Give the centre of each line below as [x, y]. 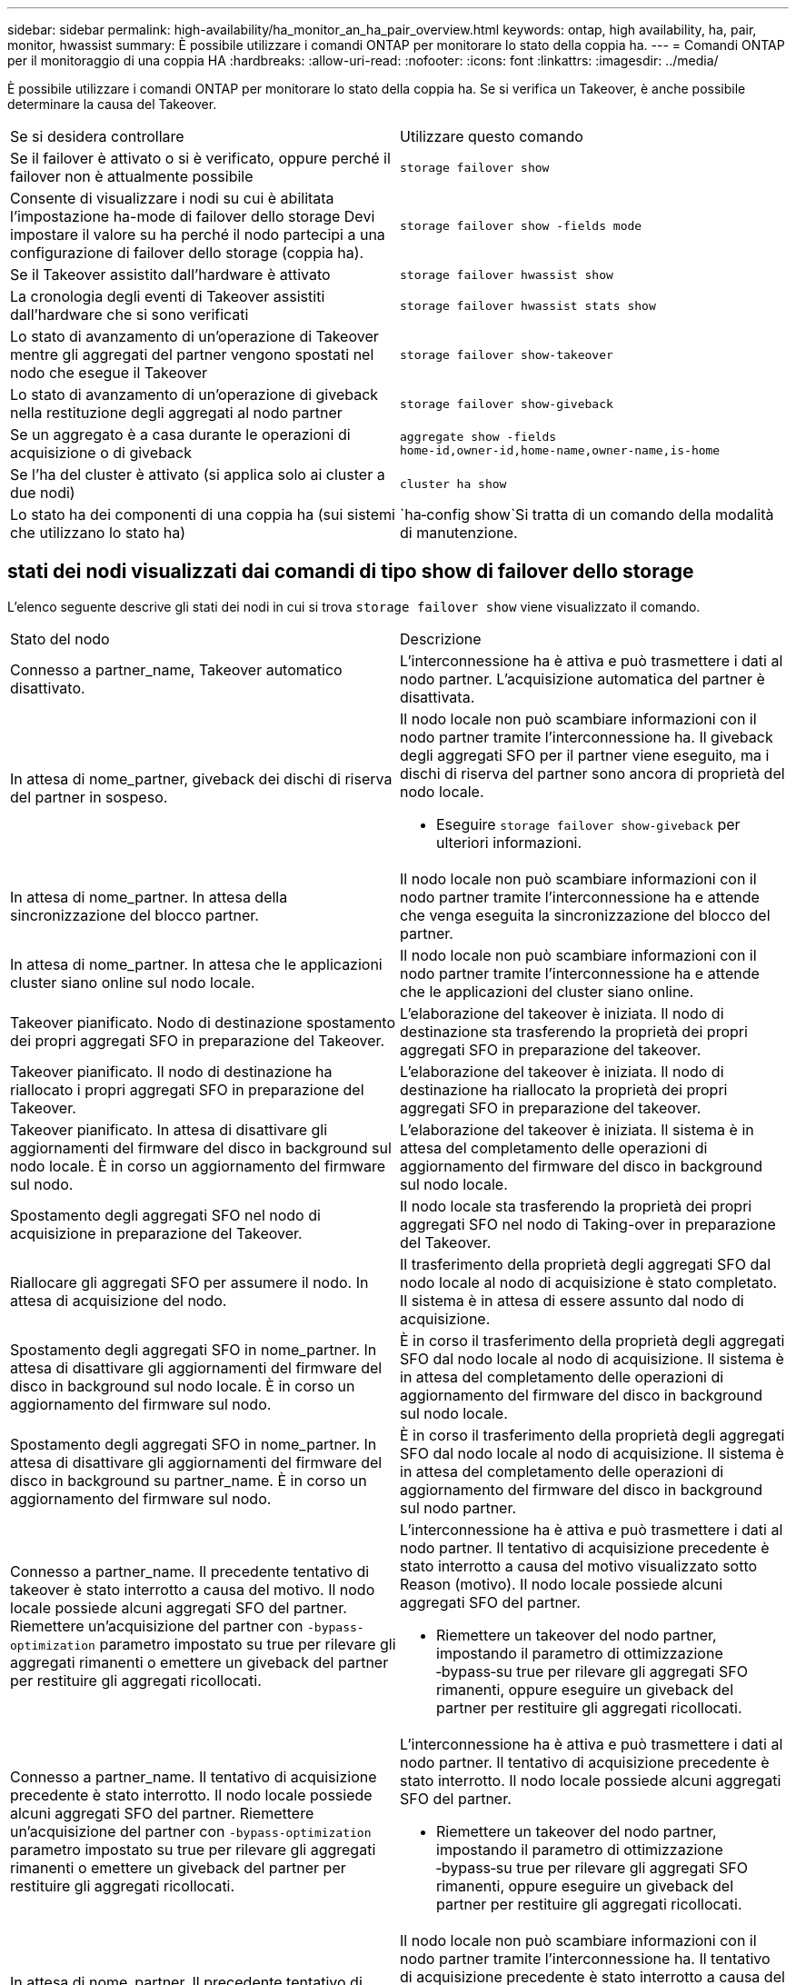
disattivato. [48, 688]
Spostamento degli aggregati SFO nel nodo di [165, 1215]
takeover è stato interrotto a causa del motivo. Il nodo [193, 1589]
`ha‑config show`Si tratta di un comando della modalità [587, 514]
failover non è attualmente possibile [132, 176]
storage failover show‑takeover [507, 354]
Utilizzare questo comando [492, 136]
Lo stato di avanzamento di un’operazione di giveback [194, 394]
